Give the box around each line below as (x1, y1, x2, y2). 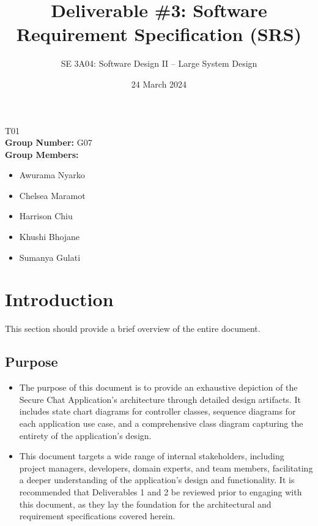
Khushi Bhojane (19, 230, 80, 243)
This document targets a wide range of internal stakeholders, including (19, 449, 284, 462)
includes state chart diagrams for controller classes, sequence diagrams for (19, 405, 296, 418)
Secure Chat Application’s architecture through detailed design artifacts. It (19, 393, 301, 405)
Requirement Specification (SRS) (16, 21, 302, 47)
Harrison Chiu (19, 209, 73, 222)
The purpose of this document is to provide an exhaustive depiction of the (19, 381, 298, 394)
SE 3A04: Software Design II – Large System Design (61, 57, 257, 70)
